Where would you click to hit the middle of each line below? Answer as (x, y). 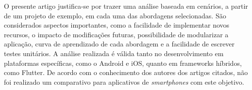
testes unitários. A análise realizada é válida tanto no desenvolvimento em (114, 53)
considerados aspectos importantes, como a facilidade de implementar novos (117, 25)
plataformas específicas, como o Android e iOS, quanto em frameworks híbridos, (123, 63)
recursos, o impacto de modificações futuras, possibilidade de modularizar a (116, 34)
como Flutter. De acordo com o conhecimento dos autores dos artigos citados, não (126, 72)
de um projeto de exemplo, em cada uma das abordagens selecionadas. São (115, 15)
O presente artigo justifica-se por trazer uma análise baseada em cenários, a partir (126, 6)
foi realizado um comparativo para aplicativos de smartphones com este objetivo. (124, 82)
